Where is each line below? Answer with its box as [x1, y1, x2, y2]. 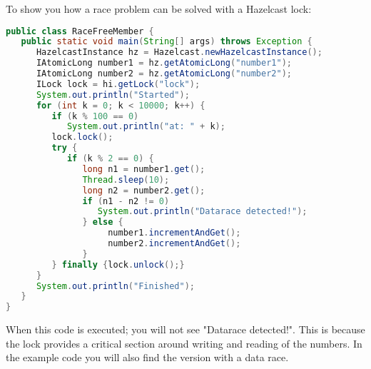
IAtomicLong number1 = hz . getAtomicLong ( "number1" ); [36, 58, 292, 69]
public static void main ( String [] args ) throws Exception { [21, 36, 312, 47]
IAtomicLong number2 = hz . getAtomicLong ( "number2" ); [36, 69, 292, 79]
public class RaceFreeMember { [6, 26, 154, 36]
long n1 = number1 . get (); [82, 163, 205, 174]
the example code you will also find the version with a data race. [6, 350, 289, 365]
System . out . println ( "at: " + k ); [66, 121, 225, 132]
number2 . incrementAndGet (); [108, 238, 241, 249]
